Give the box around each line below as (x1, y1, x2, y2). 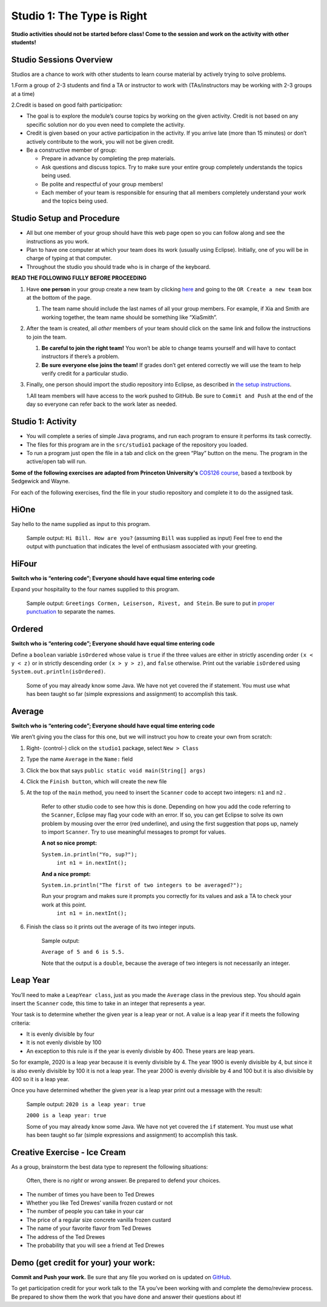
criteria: (11, 1019, 31, 1027)
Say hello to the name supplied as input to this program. (11, 521, 151, 528)
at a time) (11, 90, 35, 97)
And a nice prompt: (41, 870, 91, 877)
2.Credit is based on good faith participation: (11, 101, 123, 109)
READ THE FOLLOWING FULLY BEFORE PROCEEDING (11, 274, 147, 282)
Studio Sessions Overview (11, 55, 113, 65)
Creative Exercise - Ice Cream (11, 1147, 127, 1157)
